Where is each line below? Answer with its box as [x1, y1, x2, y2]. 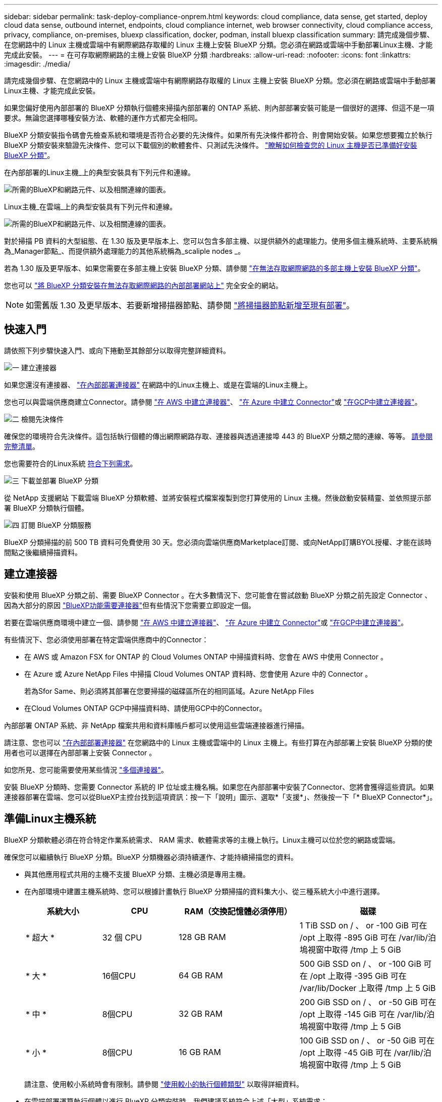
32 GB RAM [179, 1008, 223, 1019]
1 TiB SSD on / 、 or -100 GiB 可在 [300, 920, 427, 930]
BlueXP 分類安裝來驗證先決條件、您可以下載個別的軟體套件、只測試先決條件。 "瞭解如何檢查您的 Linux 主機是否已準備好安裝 [4, 141, 417, 149]
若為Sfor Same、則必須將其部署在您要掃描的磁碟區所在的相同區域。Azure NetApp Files [24, 686, 314, 695]
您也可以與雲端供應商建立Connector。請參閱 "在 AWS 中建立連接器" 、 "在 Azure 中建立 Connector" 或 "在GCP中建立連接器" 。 [4, 397, 422, 406]
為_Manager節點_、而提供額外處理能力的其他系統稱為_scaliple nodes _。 [4, 247, 245, 255]
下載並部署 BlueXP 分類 [21, 476, 98, 485]
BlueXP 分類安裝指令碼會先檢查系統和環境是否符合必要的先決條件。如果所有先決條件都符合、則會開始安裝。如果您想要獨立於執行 [4, 131, 433, 139]
